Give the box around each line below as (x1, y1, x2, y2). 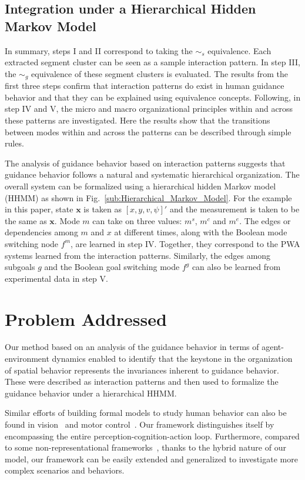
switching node (5, 237, 59, 249)
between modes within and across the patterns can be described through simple (5, 125, 291, 138)
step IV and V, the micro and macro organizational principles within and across (5, 102, 293, 115)
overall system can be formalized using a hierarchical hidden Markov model (5, 179, 276, 192)
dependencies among (5, 226, 78, 238)
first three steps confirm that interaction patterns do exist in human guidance (5, 79, 284, 92)
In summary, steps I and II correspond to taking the (5, 44, 193, 56)
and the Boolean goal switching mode (44, 261, 180, 273)
